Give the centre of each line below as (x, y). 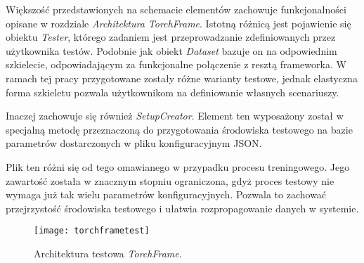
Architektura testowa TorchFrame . (108, 253)
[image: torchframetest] (92, 231)
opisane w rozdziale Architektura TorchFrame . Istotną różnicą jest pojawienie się (178, 23)
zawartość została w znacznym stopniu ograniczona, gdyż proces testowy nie (170, 180)
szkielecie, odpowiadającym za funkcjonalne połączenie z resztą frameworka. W (176, 64)
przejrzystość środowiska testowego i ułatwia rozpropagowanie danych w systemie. (182, 208)
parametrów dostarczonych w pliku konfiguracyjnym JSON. (134, 143)
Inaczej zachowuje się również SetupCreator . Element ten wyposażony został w (175, 116)
